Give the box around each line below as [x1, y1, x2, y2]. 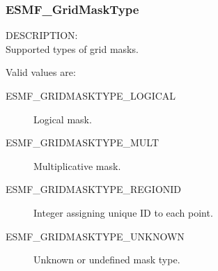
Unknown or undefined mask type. [33, 252, 180, 267]
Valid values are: [6, 65, 76, 79]
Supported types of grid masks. [6, 41, 139, 56]
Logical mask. [33, 111, 92, 126]
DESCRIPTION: [6, 28, 78, 42]
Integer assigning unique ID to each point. [33, 205, 213, 219]
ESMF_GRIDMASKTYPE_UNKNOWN [6, 229, 185, 243]
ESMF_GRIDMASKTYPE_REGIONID [6, 182, 182, 196]
